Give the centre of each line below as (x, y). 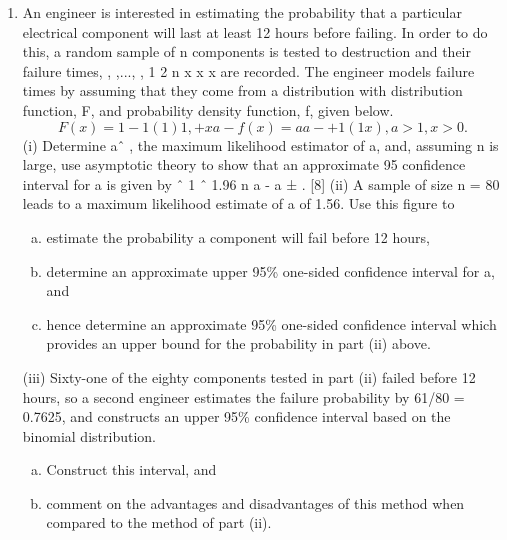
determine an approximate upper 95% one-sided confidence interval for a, (270, 270)
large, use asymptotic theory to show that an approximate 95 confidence (244, 164)
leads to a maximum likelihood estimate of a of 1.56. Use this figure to (238, 203)
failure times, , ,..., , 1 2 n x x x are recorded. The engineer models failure (248, 70)
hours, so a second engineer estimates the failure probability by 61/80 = (243, 396)
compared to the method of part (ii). (159, 522)
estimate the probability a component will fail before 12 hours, (238, 236)
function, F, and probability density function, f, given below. (208, 109)
